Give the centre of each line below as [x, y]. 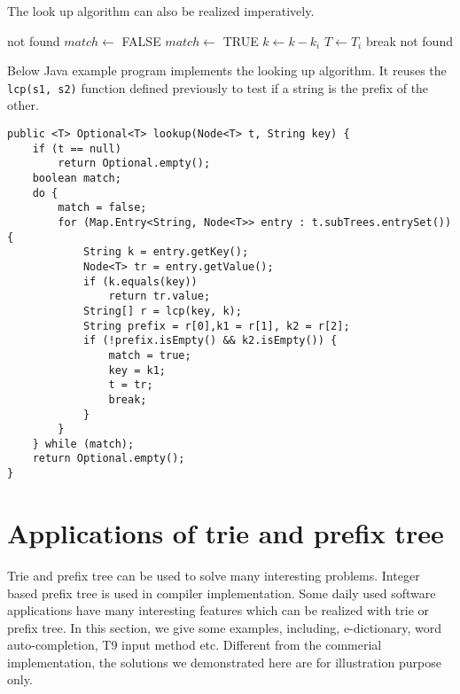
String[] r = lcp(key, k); [162, 311]
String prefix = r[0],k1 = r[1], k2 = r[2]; [216, 326]
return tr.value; [160, 296]
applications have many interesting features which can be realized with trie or [218, 610]
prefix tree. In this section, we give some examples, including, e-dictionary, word [225, 627]
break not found [409, 40]
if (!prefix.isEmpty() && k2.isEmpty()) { [210, 341]
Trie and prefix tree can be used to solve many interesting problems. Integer [214, 575]
